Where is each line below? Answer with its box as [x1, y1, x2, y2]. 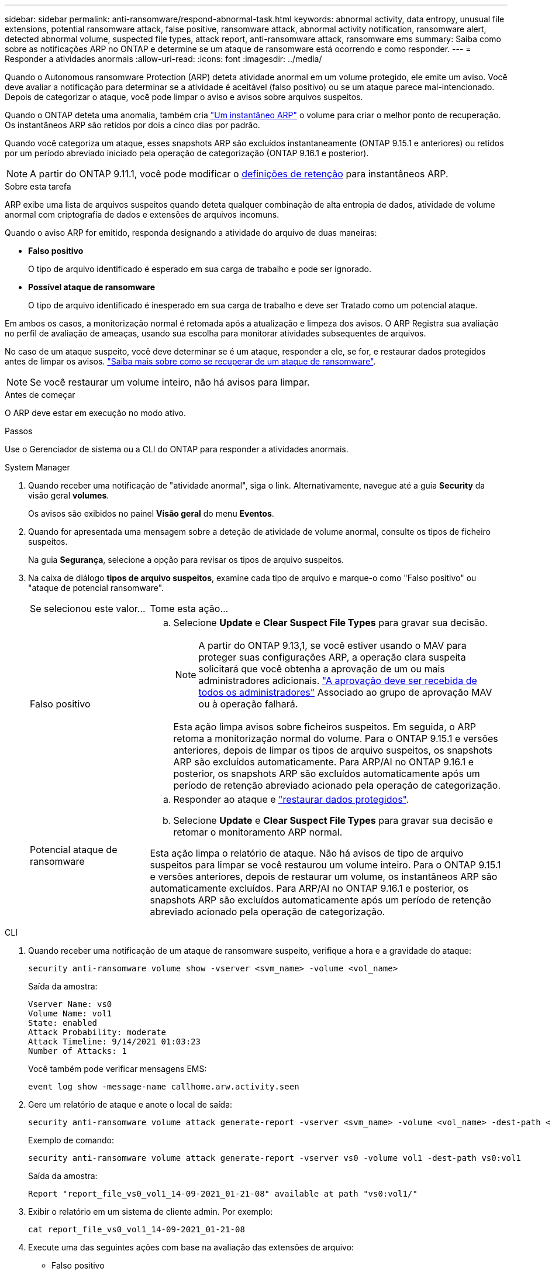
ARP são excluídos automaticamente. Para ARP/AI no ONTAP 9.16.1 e [173, 756, 474, 768]
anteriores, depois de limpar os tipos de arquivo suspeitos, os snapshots [173, 744, 492, 756]
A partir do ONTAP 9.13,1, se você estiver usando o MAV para [198, 640, 467, 651]
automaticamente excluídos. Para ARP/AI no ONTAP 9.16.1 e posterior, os [150, 882, 469, 894]
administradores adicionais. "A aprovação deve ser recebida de [198, 675, 477, 686]
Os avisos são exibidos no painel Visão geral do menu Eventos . [28, 508, 274, 518]
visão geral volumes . [28, 490, 109, 500]
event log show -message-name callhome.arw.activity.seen [28, 1082, 299, 1091]
